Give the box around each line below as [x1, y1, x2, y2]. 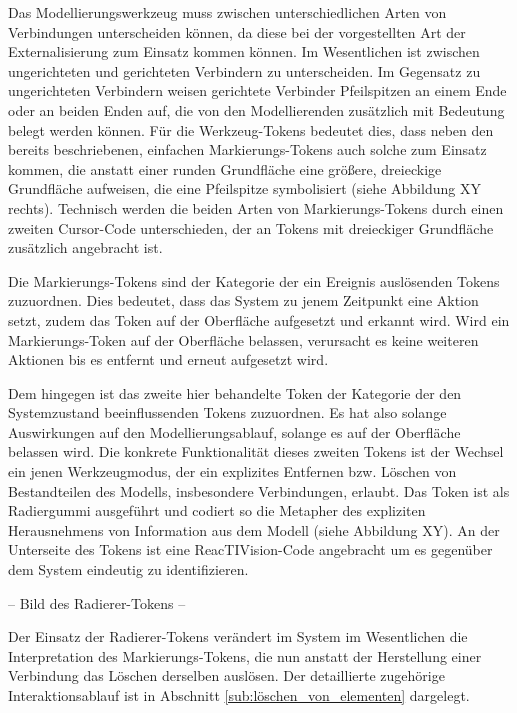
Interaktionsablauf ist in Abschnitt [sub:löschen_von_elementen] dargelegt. [8, 685, 470, 705]
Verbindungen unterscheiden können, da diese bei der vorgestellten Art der [8, 21, 466, 42]
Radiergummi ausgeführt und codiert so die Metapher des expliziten [8, 500, 426, 521]
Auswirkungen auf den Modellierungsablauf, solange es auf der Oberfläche [8, 421, 461, 442]
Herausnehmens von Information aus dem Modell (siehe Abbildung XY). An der [8, 519, 500, 540]
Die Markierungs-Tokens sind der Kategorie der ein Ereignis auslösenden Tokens [8, 270, 500, 291]
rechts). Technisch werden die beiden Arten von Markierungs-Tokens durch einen [8, 197, 504, 218]
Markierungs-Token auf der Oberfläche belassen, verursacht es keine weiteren [8, 329, 479, 350]
